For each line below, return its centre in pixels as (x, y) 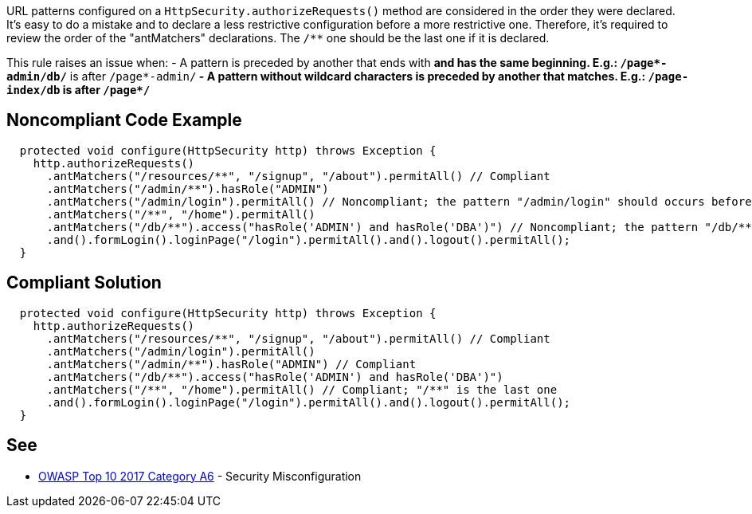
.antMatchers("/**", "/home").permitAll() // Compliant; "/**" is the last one (302, 389)
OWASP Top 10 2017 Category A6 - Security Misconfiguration (200, 476)
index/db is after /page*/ (78, 90)
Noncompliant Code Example (124, 120)
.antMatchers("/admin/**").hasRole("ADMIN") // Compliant (231, 364)
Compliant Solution (84, 283)
